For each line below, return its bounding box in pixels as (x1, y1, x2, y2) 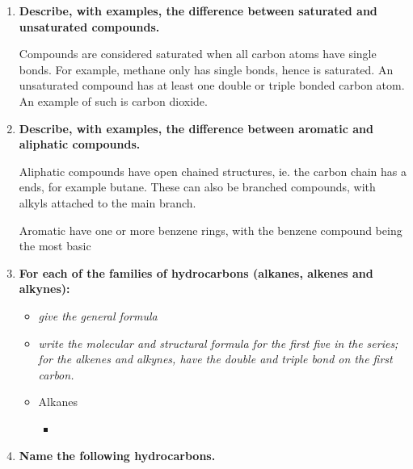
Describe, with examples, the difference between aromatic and (19, 119, 374, 136)
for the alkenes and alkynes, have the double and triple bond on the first (38, 350, 393, 367)
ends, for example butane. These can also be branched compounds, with (19, 178, 376, 195)
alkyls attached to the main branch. (19, 194, 196, 211)
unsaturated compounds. (19, 18, 160, 35)
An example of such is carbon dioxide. (19, 92, 208, 109)
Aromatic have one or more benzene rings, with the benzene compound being (19, 221, 402, 238)
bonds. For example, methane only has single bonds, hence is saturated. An (19, 61, 394, 77)
